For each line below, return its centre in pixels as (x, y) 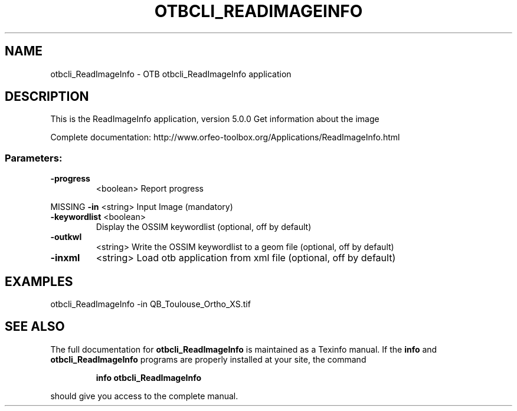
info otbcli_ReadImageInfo (148, 377)
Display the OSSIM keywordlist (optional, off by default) (204, 227)
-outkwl (66, 237)
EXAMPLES (39, 281)
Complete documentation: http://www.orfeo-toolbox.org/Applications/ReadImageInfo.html (225, 137)
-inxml (65, 258)
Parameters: (34, 158)
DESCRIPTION (47, 97)
